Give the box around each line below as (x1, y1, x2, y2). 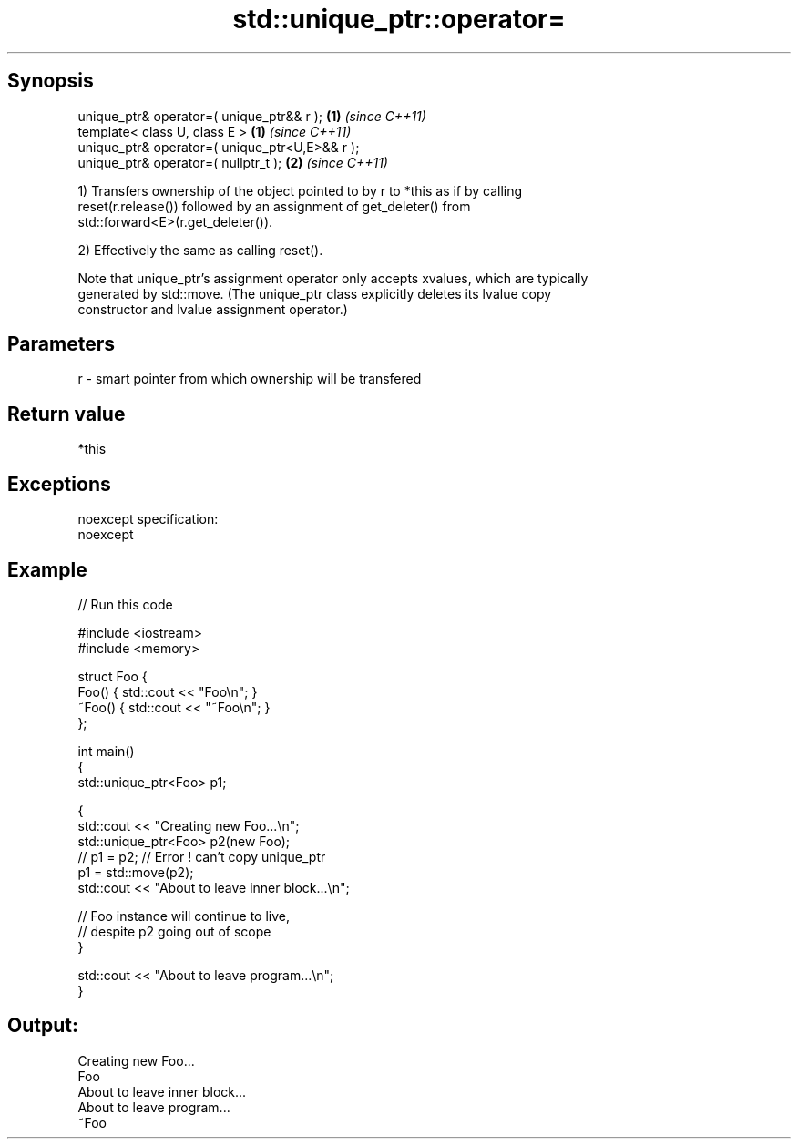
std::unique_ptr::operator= (232, 4, 566, 35)
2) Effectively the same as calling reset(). (77, 241, 323, 258)
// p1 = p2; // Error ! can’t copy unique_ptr (77, 848, 326, 865)
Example (7, 558, 87, 581)
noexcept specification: (77, 511, 219, 527)
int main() (77, 742, 135, 759)
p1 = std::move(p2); (77, 864, 194, 880)
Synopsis (7, 69, 94, 93)
